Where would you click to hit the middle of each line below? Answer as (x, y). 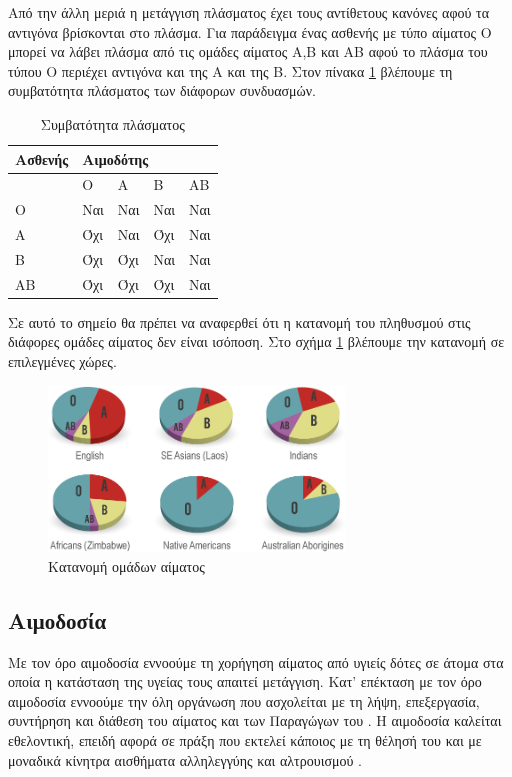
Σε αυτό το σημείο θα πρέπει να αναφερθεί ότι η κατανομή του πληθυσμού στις (239, 321)
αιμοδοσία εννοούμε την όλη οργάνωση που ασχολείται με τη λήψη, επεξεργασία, (244, 700)
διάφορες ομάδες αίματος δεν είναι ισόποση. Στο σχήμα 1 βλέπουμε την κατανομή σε (256, 341)
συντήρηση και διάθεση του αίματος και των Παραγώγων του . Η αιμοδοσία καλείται (255, 720)
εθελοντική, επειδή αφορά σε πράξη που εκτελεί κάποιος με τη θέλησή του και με (245, 740)
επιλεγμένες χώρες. (62, 361)
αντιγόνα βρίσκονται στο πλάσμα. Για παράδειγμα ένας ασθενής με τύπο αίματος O (250, 31)
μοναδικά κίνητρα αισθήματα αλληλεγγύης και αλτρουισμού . (185, 759)
